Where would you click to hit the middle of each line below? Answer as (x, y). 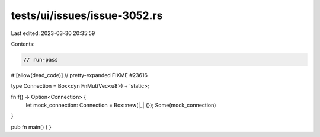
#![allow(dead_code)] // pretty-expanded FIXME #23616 (79, 75)
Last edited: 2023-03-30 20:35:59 (53, 33)
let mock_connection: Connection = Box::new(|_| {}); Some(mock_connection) (121, 105)
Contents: (23, 44)
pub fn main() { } (31, 127)
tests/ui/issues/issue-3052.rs (87, 15)
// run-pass (41, 60)
